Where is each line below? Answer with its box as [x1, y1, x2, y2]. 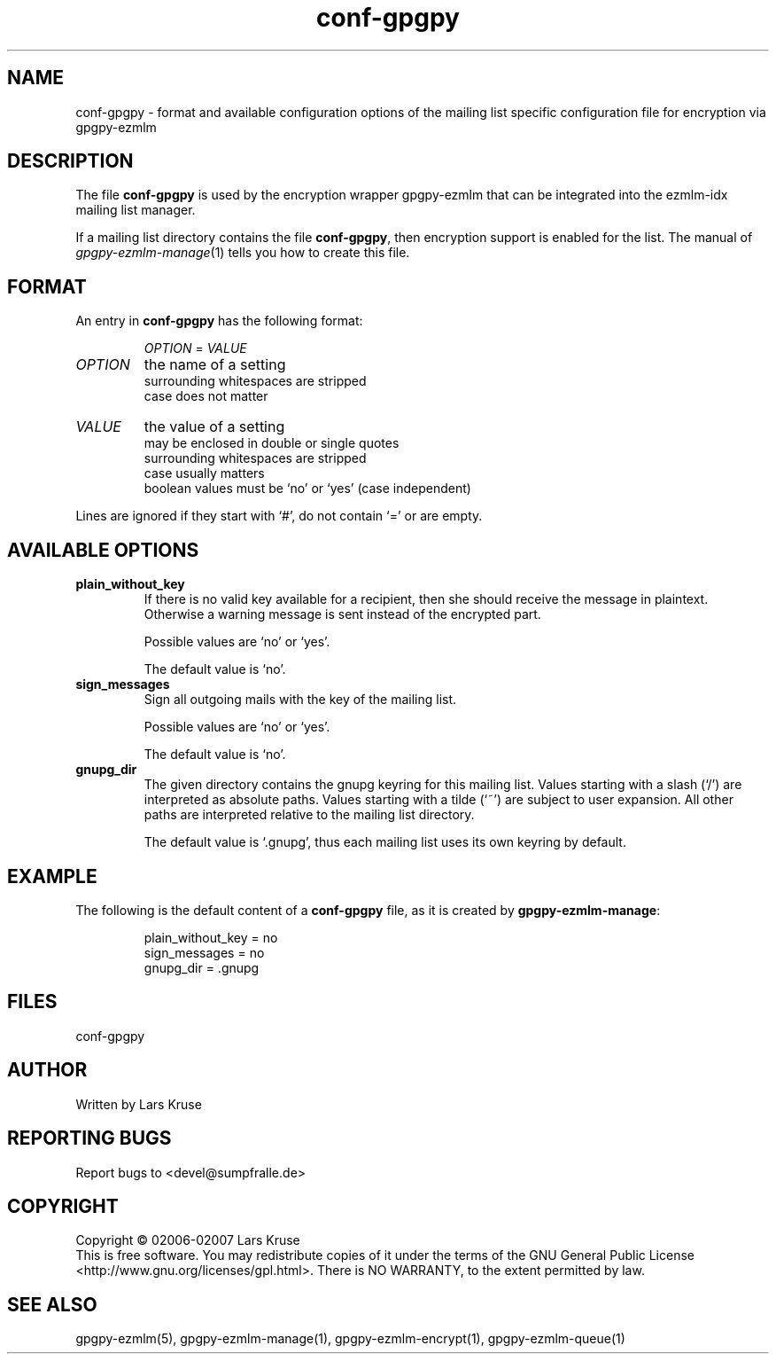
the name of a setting [144, 356, 286, 374]
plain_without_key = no [144, 929, 278, 945]
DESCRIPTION [7, 150, 134, 173]
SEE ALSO [7, 1293, 97, 1316]
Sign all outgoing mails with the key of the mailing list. [144, 692, 457, 708]
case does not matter [144, 388, 268, 404]
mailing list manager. [75, 202, 196, 218]
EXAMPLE [7, 864, 97, 888]
